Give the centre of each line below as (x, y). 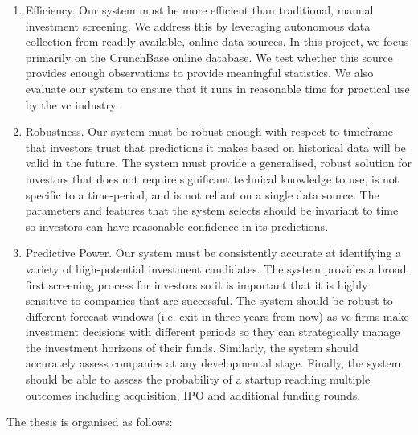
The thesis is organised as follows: (90, 422)
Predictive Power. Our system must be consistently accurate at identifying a (213, 253)
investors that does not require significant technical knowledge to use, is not (212, 178)
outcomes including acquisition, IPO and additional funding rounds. (193, 394)
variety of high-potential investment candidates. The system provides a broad (216, 268)
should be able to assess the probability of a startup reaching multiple (198, 379)
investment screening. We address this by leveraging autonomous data (198, 25)
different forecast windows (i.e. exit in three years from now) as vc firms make (217, 316)
